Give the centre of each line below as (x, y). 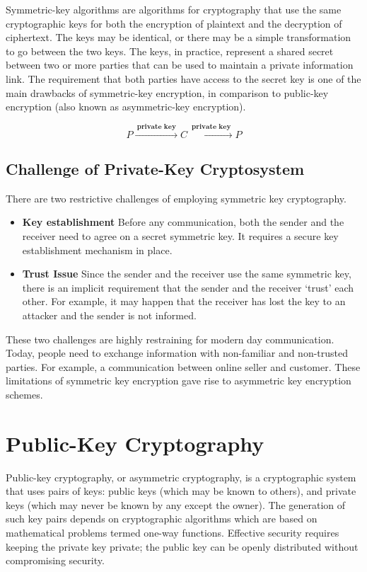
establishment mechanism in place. (97, 250)
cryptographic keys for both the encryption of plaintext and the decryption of (174, 23)
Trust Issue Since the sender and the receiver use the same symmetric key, (187, 274)
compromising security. (55, 560)
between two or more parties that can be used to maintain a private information (180, 65)
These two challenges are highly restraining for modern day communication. (170, 339)
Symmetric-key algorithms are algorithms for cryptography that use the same (174, 9)
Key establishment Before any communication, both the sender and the (183, 222)
